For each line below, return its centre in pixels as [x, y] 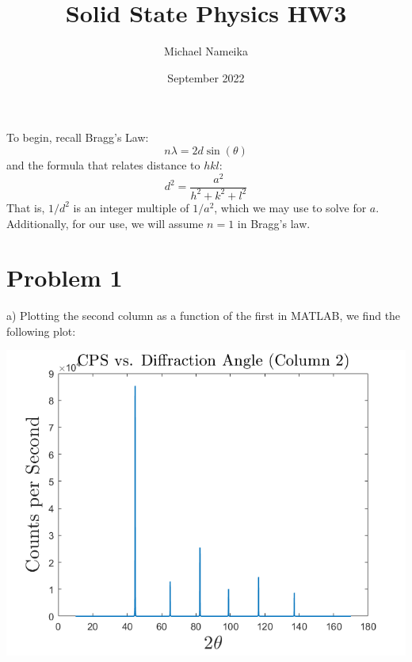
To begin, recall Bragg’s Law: [78, 137]
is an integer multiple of [131, 207]
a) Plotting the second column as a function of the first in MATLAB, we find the [204, 316]
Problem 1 [65, 278]
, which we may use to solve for [290, 207]
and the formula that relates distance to [103, 164]
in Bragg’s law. [274, 223]
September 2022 [206, 77]
